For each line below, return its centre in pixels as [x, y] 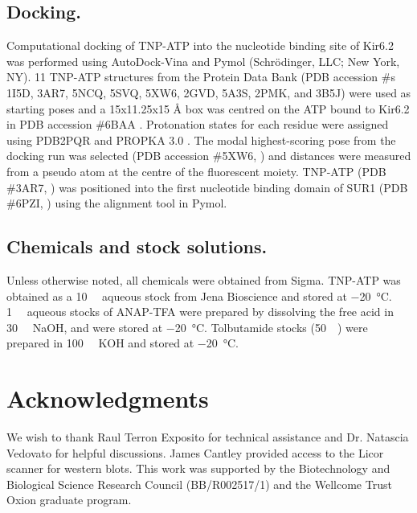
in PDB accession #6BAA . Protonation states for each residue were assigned [198, 124]
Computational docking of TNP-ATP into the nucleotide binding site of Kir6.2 [200, 45]
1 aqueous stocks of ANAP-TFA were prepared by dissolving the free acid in [200, 312]
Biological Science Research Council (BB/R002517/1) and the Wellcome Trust [199, 484]
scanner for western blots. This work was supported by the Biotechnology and [198, 468]
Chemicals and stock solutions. [137, 246]
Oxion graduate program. [69, 500]
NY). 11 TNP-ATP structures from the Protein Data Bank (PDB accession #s [201, 77]
